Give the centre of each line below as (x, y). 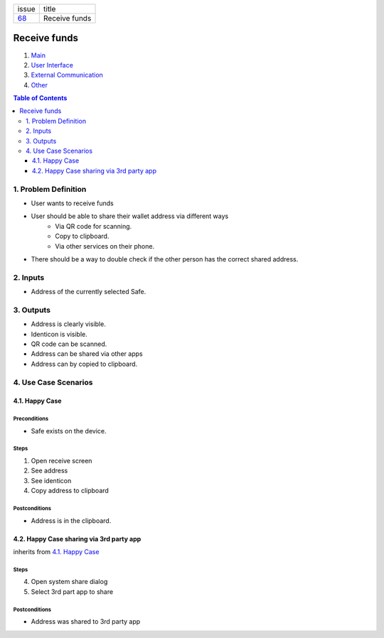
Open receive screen (62, 461)
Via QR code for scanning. (94, 226)
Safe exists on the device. (69, 431)
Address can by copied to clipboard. (84, 364)
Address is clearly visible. (68, 324)
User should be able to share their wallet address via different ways (130, 216)
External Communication (67, 75)
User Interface (52, 65)
